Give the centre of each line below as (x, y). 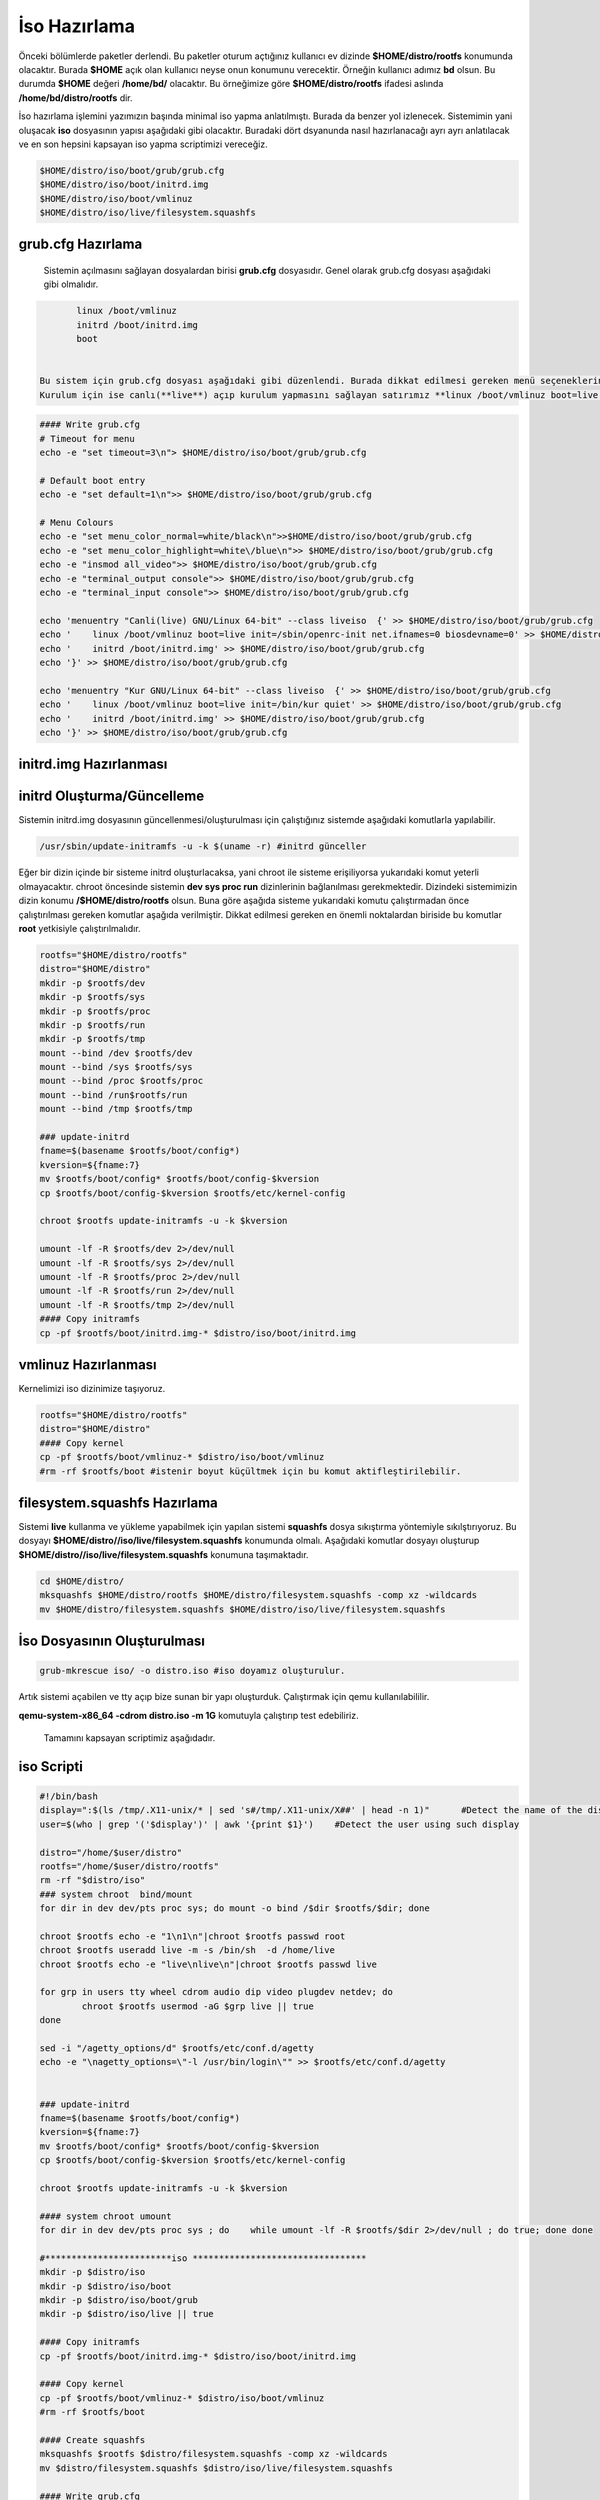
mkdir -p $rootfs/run (92, 1024)
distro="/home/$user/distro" (111, 1852)
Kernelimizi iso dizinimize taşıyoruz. (92, 1389)
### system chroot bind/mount (116, 1894)
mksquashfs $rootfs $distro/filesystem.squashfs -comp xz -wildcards (213, 2454)
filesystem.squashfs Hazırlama (118, 1502)
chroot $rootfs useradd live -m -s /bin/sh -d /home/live (187, 1950)
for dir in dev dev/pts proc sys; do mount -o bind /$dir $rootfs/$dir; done (234, 1908)
